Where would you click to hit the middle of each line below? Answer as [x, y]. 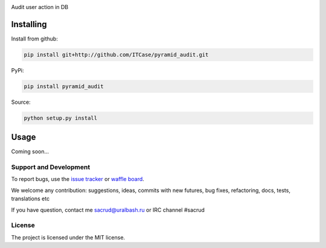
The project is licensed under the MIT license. [68, 237]
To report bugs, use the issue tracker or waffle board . [78, 179]
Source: [21, 102]
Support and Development [51, 167]
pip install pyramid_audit [64, 86]
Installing [29, 24]
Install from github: [35, 39]
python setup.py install [61, 118]
